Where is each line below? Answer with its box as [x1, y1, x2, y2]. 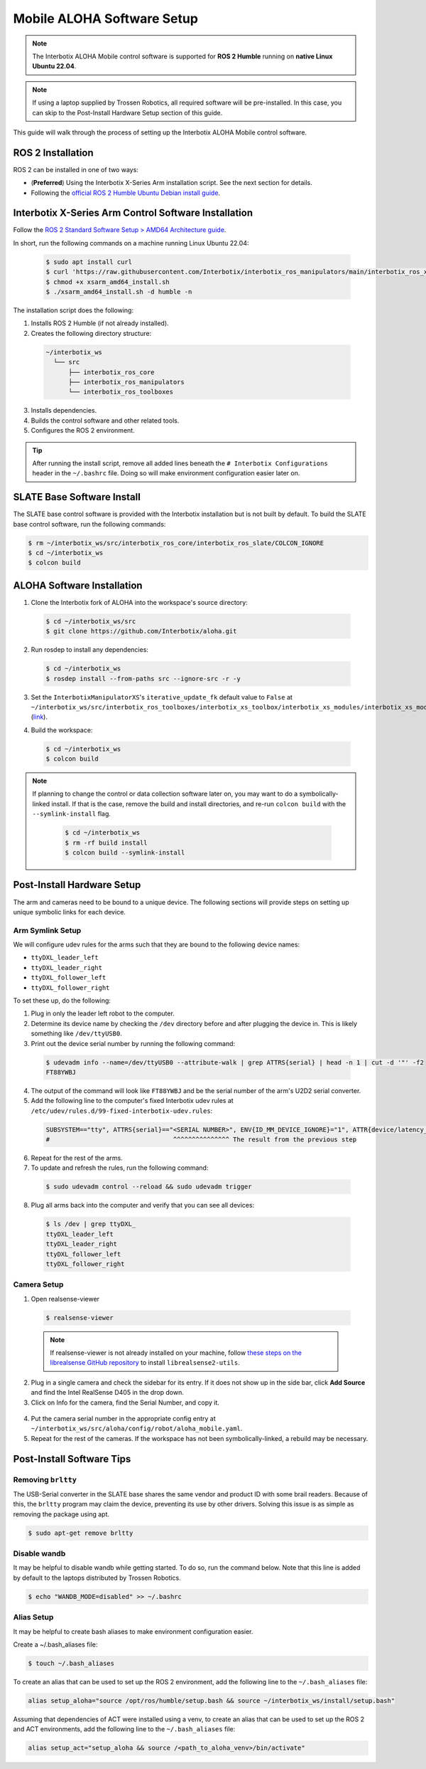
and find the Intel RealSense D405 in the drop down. [31, 1388, 184, 1397]
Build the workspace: [31, 726, 93, 734]
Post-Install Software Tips [13, 1452, 131, 1465]
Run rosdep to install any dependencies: [31, 645, 149, 654]
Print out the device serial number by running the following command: [31, 1039, 236, 1047]
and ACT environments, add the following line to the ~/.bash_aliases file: [13, 1725, 236, 1733]
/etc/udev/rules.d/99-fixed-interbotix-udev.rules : [31, 1107, 213, 1115]
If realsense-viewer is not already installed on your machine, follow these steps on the [50, 1348, 302, 1357]
